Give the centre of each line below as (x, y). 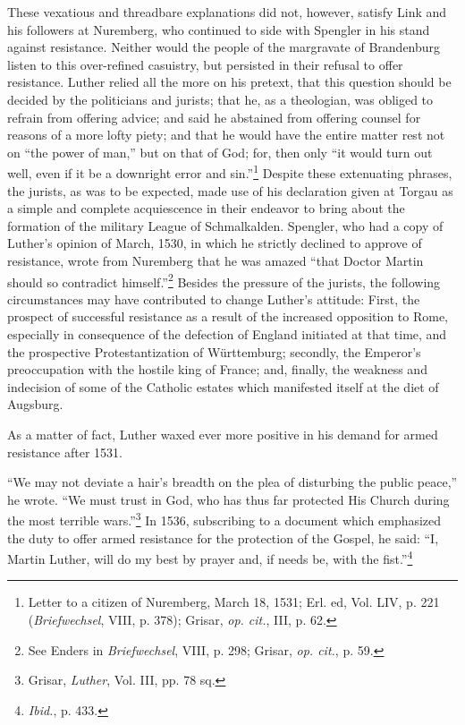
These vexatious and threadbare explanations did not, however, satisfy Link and (227, 12)
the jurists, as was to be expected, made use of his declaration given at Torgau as (230, 190)
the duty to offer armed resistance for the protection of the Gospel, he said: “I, (223, 537)
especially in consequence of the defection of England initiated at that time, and (227, 334)
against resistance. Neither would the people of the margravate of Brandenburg (224, 47)
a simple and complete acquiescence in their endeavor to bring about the (206, 208)
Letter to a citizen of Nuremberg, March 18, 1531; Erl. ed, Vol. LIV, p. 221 (234, 602)
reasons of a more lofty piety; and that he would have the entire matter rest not (226, 135)
